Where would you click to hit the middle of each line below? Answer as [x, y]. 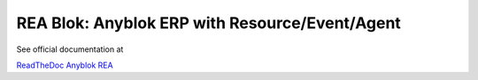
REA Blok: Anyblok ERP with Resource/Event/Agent [209, 23]
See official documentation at [70, 49]
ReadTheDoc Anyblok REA [65, 65]
